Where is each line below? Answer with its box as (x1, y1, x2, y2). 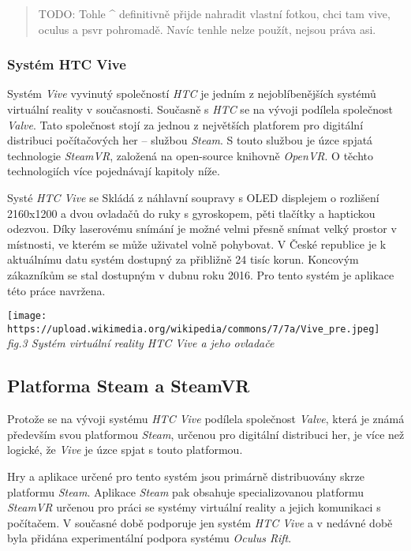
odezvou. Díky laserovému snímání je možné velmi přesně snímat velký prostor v (7, 220, 397, 237)
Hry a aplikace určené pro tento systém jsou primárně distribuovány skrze (7, 468, 364, 485)
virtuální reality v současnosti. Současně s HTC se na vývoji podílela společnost (7, 101, 393, 117)
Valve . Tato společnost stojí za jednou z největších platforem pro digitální (7, 116, 364, 133)
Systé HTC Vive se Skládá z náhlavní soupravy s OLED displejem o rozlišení (7, 189, 379, 205)
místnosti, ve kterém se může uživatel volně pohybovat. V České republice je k (7, 235, 387, 252)
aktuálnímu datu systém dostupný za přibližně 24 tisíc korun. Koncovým (7, 251, 359, 268)
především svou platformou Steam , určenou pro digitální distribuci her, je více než (7, 425, 405, 442)
